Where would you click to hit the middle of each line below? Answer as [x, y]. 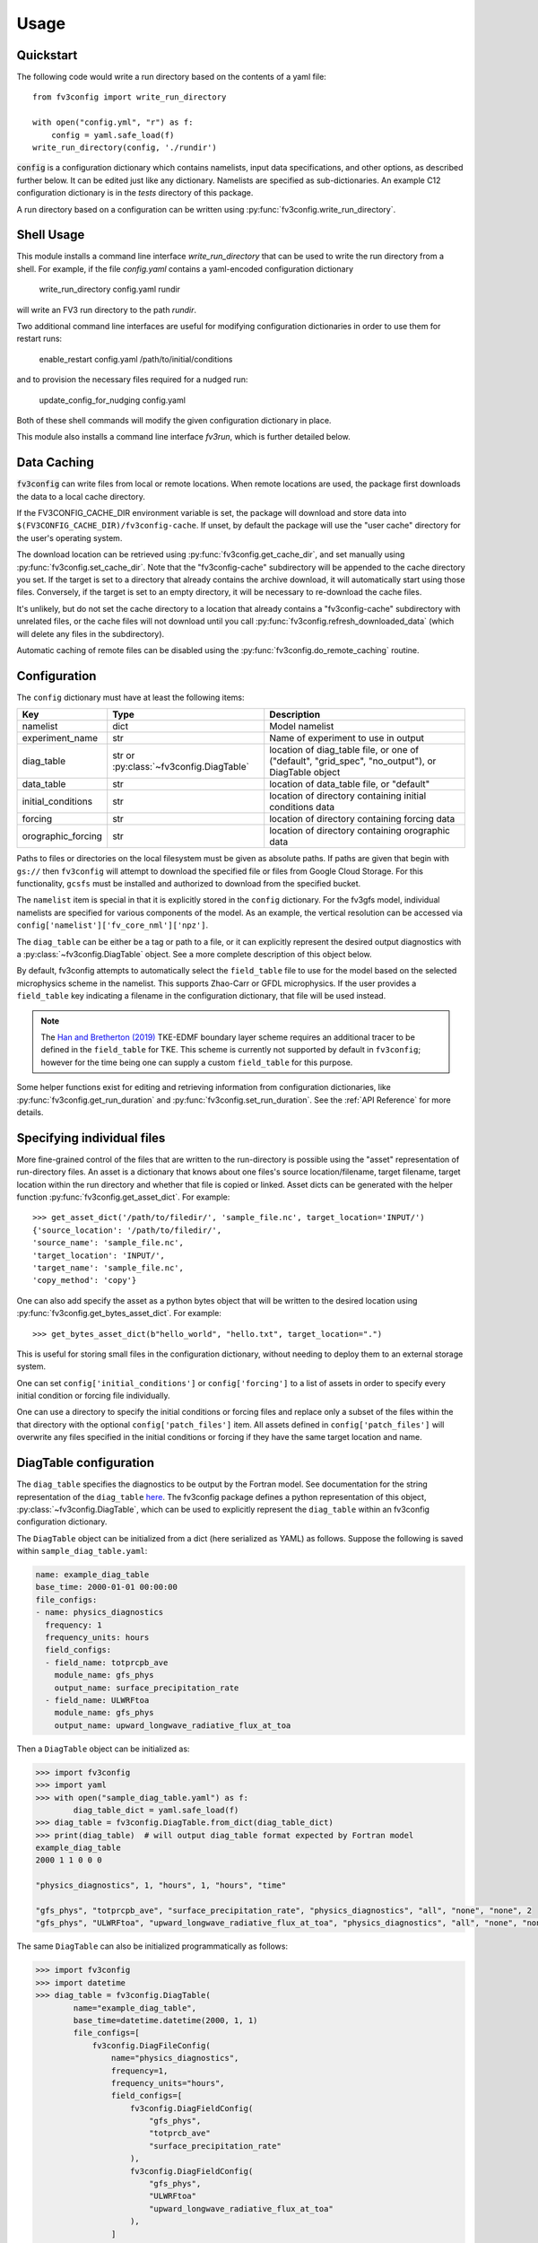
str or [124, 755]
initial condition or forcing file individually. [93, 1396]
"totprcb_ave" [179, 2134]
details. [30, 1112]
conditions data [302, 807]
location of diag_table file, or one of [344, 750]
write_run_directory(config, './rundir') [125, 148]
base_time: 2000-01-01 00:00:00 [107, 1587]
